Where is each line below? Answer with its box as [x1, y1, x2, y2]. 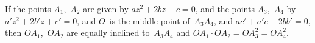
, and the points [195, 2, 255, 15]
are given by [83, 2, 129, 15]
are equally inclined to [66, 26, 150, 39]
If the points [5, 2, 51, 15]
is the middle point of [109, 14, 190, 27]
